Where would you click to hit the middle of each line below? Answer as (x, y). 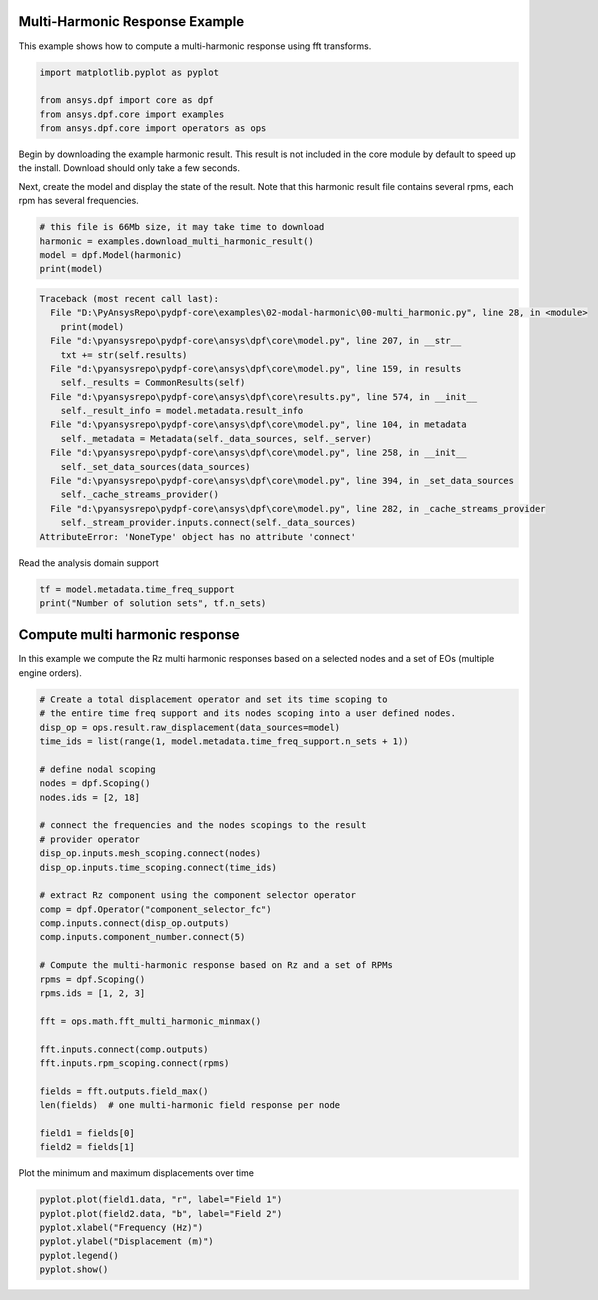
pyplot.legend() (79, 1255)
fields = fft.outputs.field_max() (124, 1091)
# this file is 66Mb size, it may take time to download (182, 227)
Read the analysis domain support (88, 562)
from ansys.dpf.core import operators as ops (153, 128)
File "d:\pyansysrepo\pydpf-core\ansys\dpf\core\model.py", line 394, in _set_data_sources (282, 481)
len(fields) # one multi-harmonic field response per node (190, 1105)
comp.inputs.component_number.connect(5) (142, 937)
